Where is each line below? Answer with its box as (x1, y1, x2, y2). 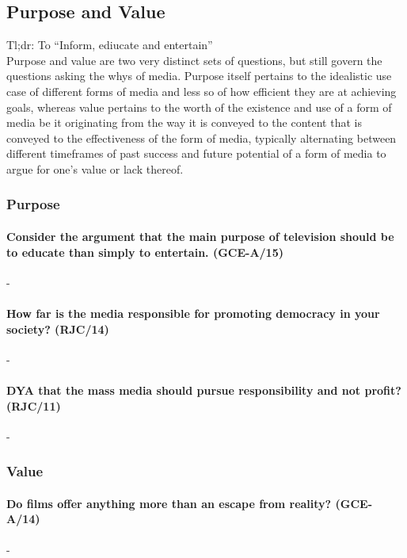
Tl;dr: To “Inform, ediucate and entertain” (6, 36, 213, 53)
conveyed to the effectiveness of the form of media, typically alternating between (6, 129, 397, 146)
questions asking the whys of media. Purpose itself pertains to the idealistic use (6, 67, 392, 84)
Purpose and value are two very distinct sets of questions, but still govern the (6, 52, 382, 68)
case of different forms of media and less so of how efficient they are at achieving (6, 82, 397, 99)
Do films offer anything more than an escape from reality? (6, 495, 332, 511)
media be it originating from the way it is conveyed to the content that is (6, 114, 362, 131)
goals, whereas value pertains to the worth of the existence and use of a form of (6, 98, 392, 115)
